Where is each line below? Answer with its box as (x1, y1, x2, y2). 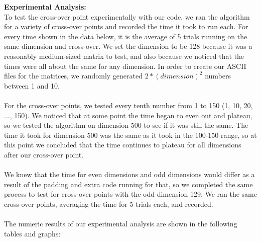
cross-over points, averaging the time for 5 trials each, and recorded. (4, 198, 213, 209)
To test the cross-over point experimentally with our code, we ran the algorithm (4, 11, 250, 22)
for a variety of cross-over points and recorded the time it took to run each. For (4, 21, 248, 32)
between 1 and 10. (4, 80, 60, 91)
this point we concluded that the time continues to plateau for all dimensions (4, 139, 241, 150)
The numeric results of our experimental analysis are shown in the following (4, 218, 237, 229)
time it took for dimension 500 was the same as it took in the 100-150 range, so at (4, 129, 257, 140)
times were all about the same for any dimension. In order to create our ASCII (4, 60, 246, 71)
